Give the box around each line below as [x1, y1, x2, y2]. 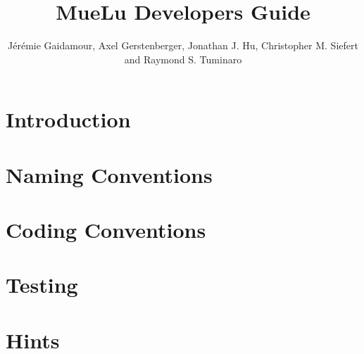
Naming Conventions [6, 160, 213, 189]
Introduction [6, 105, 131, 134]
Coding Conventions [6, 215, 206, 244]
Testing [6, 270, 78, 299]
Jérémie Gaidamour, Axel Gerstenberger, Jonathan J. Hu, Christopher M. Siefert [8, 38, 358, 53]
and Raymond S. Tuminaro [124, 51, 242, 66]
